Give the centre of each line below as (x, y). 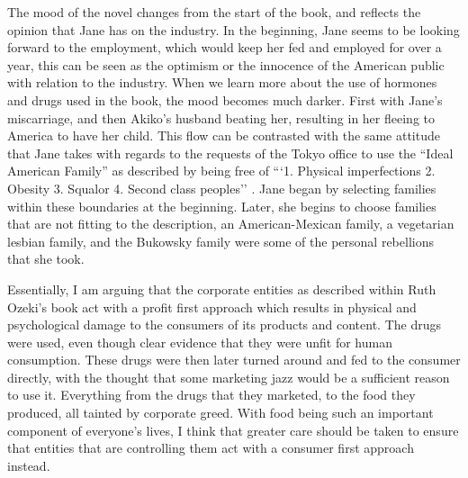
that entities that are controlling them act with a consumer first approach (211, 448)
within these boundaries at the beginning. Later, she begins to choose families (222, 206)
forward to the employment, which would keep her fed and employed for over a (225, 47)
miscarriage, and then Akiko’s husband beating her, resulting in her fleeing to (221, 117)
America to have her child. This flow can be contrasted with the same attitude (224, 135)
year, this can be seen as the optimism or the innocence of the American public (226, 64)
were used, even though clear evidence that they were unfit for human (200, 342)
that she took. (46, 259)
